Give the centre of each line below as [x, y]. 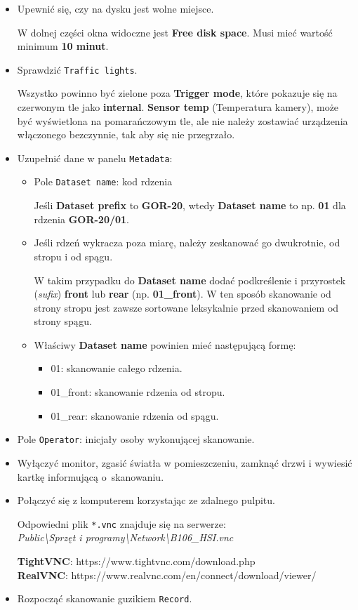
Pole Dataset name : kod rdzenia [103, 181]
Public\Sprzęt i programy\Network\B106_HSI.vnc [125, 537]
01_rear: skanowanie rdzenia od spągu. [135, 415]
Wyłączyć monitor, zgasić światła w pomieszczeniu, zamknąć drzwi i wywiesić [185, 462]
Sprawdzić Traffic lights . [77, 69]
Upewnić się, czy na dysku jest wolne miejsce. [115, 8]
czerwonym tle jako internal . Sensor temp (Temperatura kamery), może [178, 107]
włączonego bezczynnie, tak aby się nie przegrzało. [126, 134]
